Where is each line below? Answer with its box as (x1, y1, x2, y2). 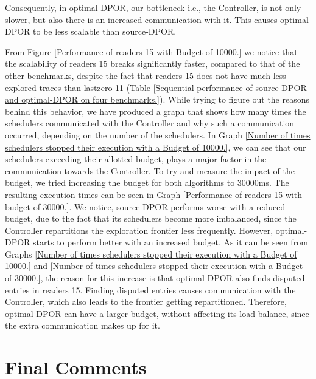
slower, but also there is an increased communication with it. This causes (5, 13, 278, 26)
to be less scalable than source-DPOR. (33, 25, 177, 38)
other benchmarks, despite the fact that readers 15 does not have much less (5, 69, 286, 81)
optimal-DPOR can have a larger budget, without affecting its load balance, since (5, 307, 309, 319)
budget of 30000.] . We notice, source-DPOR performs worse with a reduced (5, 200, 286, 213)
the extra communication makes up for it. (5, 319, 160, 332)
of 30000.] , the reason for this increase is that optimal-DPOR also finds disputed (5, 271, 305, 284)
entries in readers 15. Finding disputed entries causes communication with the (5, 283, 296, 296)
